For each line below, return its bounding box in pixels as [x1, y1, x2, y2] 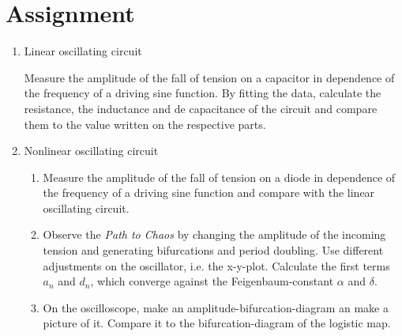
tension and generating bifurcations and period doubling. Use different [43, 242, 384, 259]
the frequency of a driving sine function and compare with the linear [43, 184, 375, 201]
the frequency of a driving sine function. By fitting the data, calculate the [24, 85, 381, 101]
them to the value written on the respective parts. [24, 115, 266, 132]
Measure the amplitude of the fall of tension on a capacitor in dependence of [24, 69, 395, 85]
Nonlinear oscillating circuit [24, 142, 159, 159]
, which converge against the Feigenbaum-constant [90, 273, 334, 289]
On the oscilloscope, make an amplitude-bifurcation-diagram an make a [43, 299, 389, 315]
